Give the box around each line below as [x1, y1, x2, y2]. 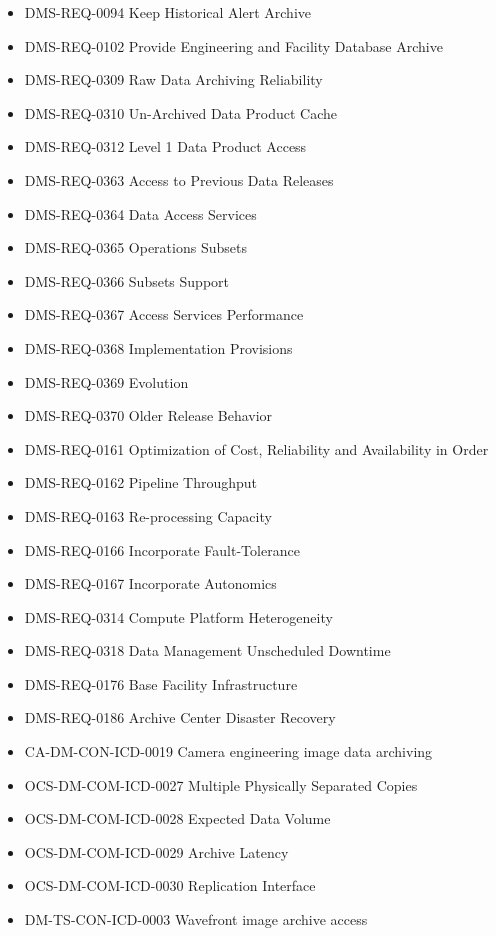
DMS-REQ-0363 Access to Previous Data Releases [24, 169, 334, 190]
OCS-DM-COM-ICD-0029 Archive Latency [24, 841, 289, 862]
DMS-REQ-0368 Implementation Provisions [24, 337, 293, 358]
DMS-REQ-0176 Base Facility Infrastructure [24, 673, 298, 694]
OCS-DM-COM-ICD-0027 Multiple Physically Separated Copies [24, 774, 418, 795]
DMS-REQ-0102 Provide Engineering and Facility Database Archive [24, 35, 443, 56]
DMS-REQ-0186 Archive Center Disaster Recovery [24, 707, 336, 728]
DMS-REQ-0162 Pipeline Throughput [24, 472, 258, 493]
